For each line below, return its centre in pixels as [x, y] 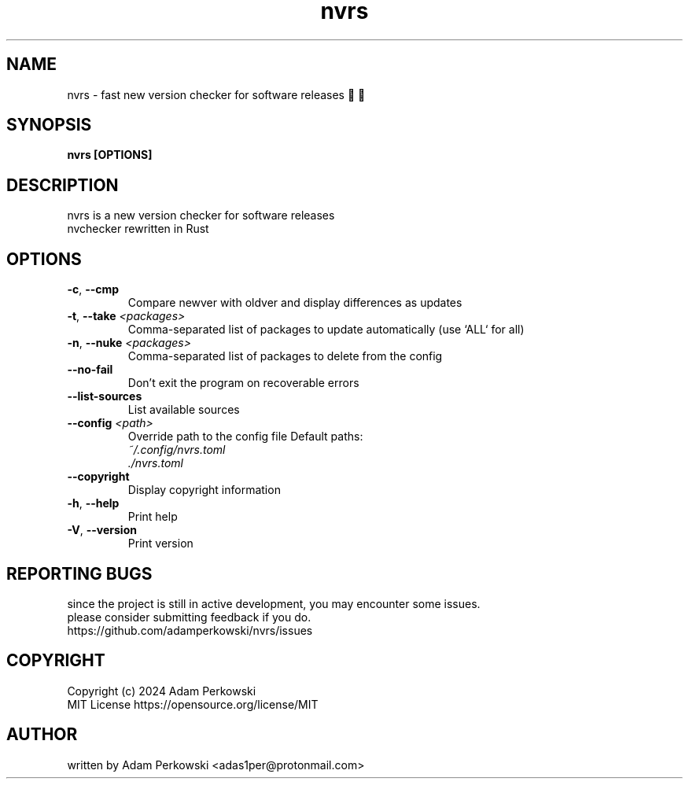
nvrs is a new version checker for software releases [201, 216]
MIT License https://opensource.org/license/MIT [193, 704]
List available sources [184, 410]
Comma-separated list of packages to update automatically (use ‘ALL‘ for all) [326, 330]
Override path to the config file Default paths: [245, 437]
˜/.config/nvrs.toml [177, 450]
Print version [160, 544]
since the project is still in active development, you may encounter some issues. [274, 603]
